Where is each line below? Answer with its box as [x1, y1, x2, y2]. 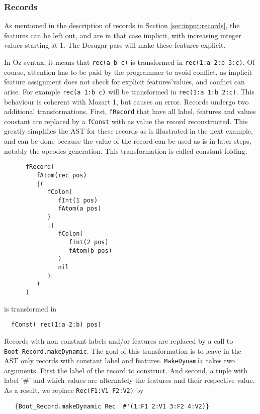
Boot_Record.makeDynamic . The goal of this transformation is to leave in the [4, 345, 241, 356]
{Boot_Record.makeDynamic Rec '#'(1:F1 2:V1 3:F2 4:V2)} [15, 402, 210, 410]
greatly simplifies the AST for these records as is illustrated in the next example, [4, 126, 253, 136]
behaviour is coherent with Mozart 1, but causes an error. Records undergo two [4, 96, 249, 107]
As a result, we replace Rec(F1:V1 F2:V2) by [4, 385, 144, 395]
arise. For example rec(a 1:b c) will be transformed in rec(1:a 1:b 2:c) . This [4, 86, 254, 96]
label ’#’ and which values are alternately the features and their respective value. [4, 375, 255, 385]
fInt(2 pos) [68, 239, 109, 246]
